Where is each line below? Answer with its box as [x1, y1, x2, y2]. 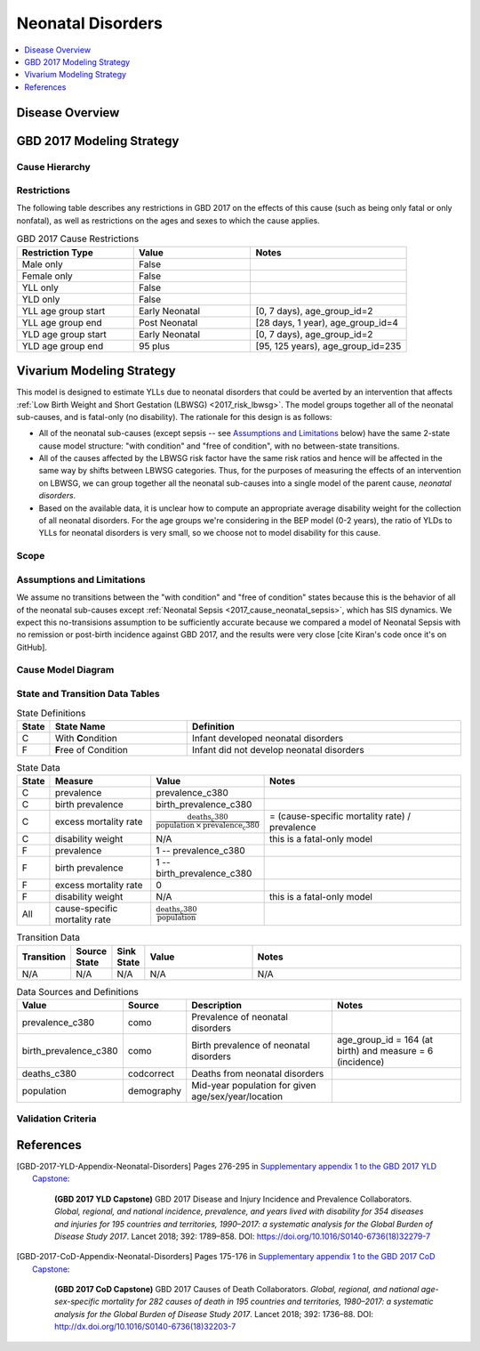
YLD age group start [21, 328, 107, 340]
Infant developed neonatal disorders [191, 732, 344, 744]
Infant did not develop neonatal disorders [191, 743, 364, 756]
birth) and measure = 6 [336, 1044, 434, 1056]
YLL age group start [21, 304, 106, 317]
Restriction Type [21, 246, 93, 258]
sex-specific [54, 1296, 100, 1307]
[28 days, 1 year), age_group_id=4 [255, 316, 399, 328]
